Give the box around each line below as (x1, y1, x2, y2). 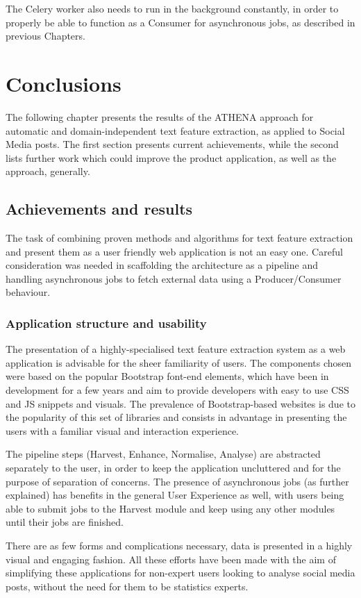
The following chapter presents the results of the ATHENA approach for (6, 109, 314, 124)
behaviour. (6, 285, 51, 299)
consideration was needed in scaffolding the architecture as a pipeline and (6, 258, 318, 272)
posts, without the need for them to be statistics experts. (6, 579, 249, 593)
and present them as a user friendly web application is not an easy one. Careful (6, 244, 343, 258)
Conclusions (6, 69, 121, 97)
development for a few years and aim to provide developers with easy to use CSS (6, 383, 349, 397)
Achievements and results (6, 198, 193, 219)
